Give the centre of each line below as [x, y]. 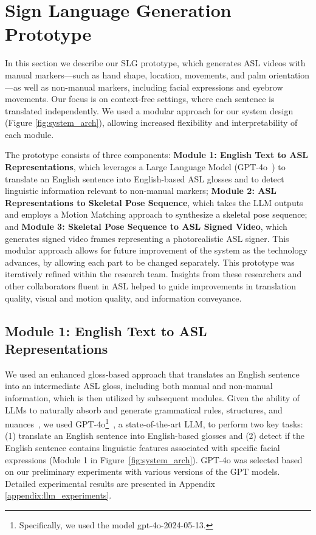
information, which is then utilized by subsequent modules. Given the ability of [153, 397]
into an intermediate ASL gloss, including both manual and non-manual [139, 386]
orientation [289, 74]
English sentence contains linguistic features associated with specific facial [143, 447]
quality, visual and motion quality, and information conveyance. [123, 298]
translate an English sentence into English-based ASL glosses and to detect [145, 178]
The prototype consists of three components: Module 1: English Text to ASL [157, 155]
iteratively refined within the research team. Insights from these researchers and [153, 274]
